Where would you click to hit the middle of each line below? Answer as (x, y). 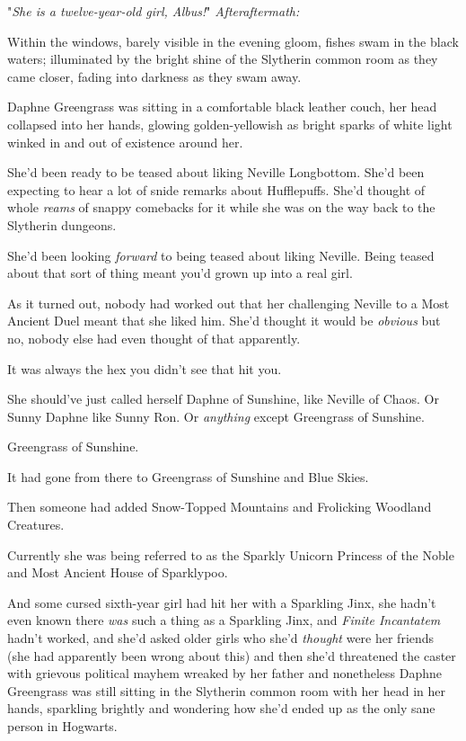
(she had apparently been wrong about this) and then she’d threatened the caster (232, 655)
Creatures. (36, 525)
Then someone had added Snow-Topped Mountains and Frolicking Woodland (220, 507)
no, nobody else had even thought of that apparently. (154, 338)
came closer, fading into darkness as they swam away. (154, 76)
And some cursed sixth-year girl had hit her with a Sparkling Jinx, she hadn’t (222, 602)
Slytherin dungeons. (62, 224)
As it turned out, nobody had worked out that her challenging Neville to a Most (229, 303)
